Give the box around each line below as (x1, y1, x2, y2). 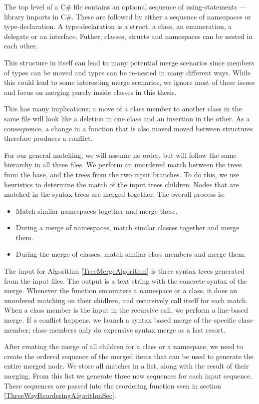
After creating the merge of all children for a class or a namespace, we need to (4, 341, 243, 352)
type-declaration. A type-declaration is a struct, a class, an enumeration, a (4, 21, 232, 31)
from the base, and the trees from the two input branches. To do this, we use (4, 169, 240, 179)
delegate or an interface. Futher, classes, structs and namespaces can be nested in (4, 30, 253, 41)
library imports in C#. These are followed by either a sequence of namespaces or (4, 11, 251, 21)
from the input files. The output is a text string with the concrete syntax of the (4, 275, 248, 286)
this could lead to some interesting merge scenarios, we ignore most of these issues (4, 77, 255, 87)
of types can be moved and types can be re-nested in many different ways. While (4, 67, 251, 77)
